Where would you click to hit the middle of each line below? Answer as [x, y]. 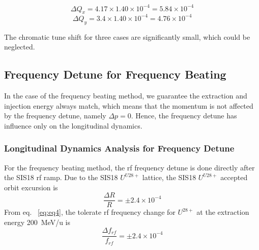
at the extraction [223, 212]
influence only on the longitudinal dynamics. [73, 125]
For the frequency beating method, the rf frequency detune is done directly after [129, 167]
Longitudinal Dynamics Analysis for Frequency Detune [119, 148]
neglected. [20, 47]
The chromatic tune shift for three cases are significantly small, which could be [127, 36]
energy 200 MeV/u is [37, 222]
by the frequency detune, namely [55, 116]
